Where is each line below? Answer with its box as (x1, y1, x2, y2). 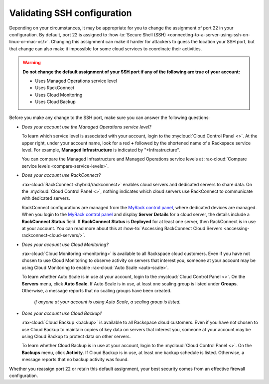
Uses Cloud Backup (35, 99, 76, 105)
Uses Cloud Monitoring (35, 92, 83, 98)
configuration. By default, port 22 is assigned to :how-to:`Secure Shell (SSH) (9, 31, 166, 37)
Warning (22, 60, 41, 66)
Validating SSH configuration (9, 7, 132, 18)
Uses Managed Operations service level (35, 78, 117, 84)
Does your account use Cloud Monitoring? (21, 242, 109, 248)
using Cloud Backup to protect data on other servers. (21, 334, 131, 339)
